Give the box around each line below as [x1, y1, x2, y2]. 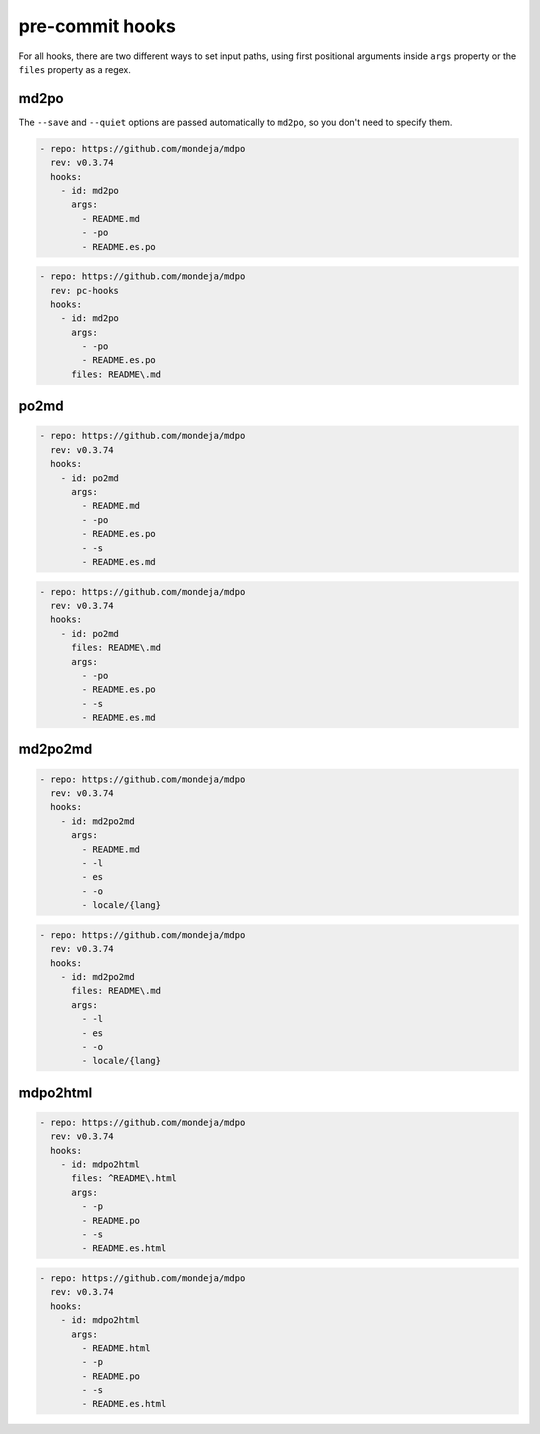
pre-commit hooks [18, 15, 177, 37]
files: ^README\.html [71, 1173, 177, 1184]
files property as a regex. [18, 63, 132, 75]
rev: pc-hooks [50, 285, 120, 296]
